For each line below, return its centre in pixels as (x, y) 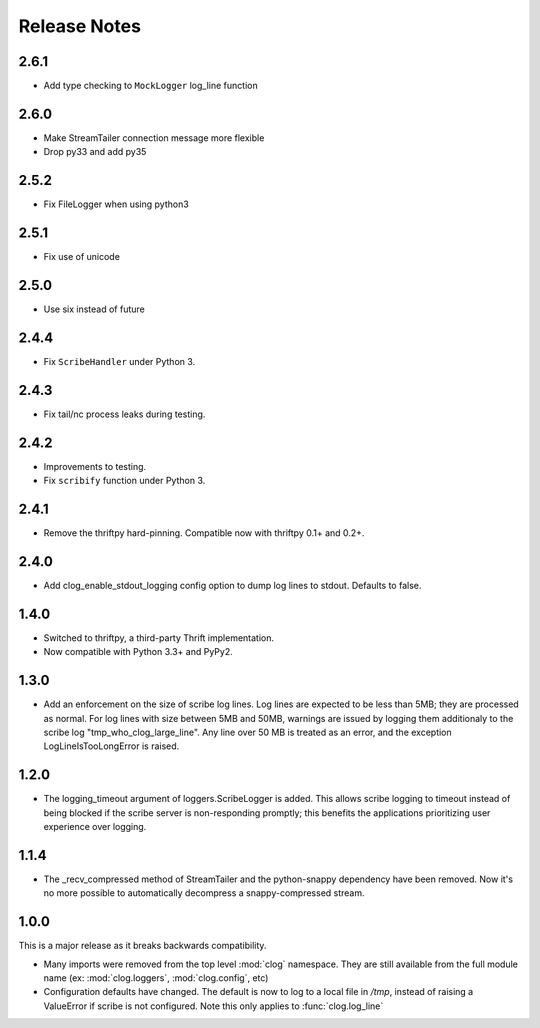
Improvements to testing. (95, 466)
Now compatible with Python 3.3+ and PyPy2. (138, 652)
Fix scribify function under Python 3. (124, 481)
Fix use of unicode (81, 257)
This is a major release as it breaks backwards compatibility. (142, 946)
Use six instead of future (94, 309)
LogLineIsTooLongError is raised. (111, 746)
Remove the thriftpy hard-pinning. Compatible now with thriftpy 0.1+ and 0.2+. (204, 533)
